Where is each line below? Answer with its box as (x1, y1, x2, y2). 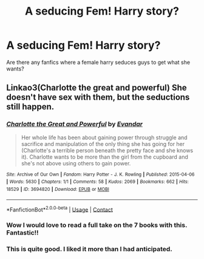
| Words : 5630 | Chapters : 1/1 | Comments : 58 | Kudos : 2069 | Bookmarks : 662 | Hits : (6, 179, 189, 185)
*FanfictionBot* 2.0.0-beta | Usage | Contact (6, 205, 114, 213)
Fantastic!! (6, 229, 39, 237)
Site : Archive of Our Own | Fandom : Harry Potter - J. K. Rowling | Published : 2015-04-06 (6, 171, 195, 178)
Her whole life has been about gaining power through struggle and (21, 134, 188, 141)
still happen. (6, 102, 55, 112)
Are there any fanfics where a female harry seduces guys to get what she (6, 58, 190, 66)
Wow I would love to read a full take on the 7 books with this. (6, 221, 188, 229)
